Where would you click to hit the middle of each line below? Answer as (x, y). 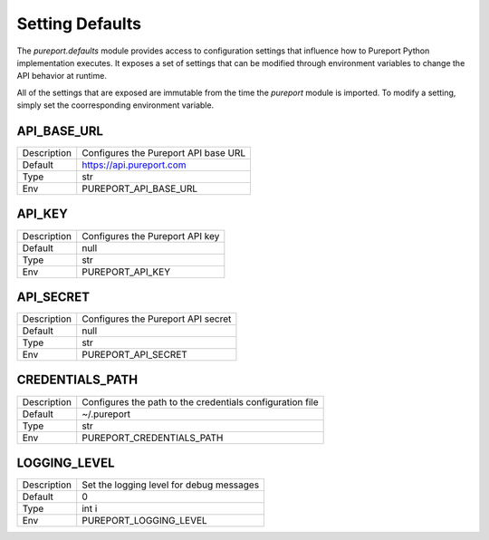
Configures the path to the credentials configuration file (200, 401)
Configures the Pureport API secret (157, 319)
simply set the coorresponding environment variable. (115, 105)
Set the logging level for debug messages (171, 485)
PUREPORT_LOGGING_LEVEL (144, 521)
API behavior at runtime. (62, 76)
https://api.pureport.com (134, 165)
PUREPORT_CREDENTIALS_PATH (153, 438)
